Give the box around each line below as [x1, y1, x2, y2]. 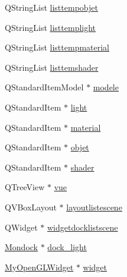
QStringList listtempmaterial [5, 41, 110, 53]
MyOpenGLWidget [5, 260, 74, 273]
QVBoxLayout [5, 200, 57, 213]
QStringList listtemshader [5, 61, 99, 73]
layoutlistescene [66, 200, 122, 213]
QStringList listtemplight [5, 21, 96, 33]
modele [93, 81, 119, 93]
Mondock [5, 241, 38, 253]
